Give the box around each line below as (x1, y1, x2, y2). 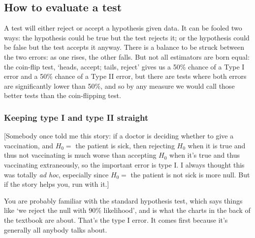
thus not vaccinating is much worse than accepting (4, 150, 157, 160)
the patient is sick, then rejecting (75, 140, 175, 150)
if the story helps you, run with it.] (4, 179, 109, 189)
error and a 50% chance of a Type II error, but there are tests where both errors (4, 71, 247, 81)
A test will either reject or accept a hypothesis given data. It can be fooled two (4, 23, 242, 33)
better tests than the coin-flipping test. (4, 90, 121, 101)
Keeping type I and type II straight (4, 111, 149, 123)
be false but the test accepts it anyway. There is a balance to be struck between (4, 42, 245, 52)
